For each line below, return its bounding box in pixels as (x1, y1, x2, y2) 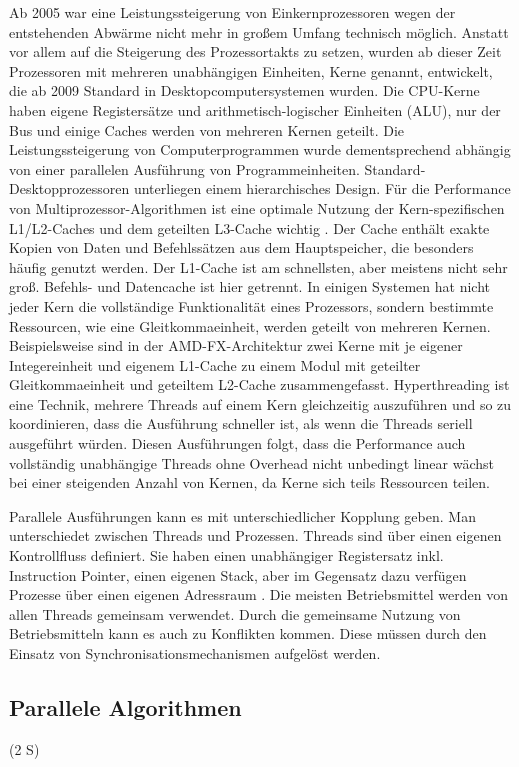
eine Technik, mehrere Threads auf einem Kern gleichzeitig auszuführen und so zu (9, 393, 512, 414)
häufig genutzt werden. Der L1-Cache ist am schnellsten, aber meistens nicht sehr (9, 256, 508, 277)
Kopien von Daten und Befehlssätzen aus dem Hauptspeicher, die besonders (9, 237, 474, 258)
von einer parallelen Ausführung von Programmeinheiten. (9, 158, 360, 179)
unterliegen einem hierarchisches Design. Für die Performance (133, 178, 511, 199)
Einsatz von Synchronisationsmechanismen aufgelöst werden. (9, 643, 381, 663)
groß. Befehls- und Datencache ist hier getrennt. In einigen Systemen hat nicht (9, 276, 490, 297)
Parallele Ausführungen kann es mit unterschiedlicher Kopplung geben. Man (9, 505, 476, 526)
